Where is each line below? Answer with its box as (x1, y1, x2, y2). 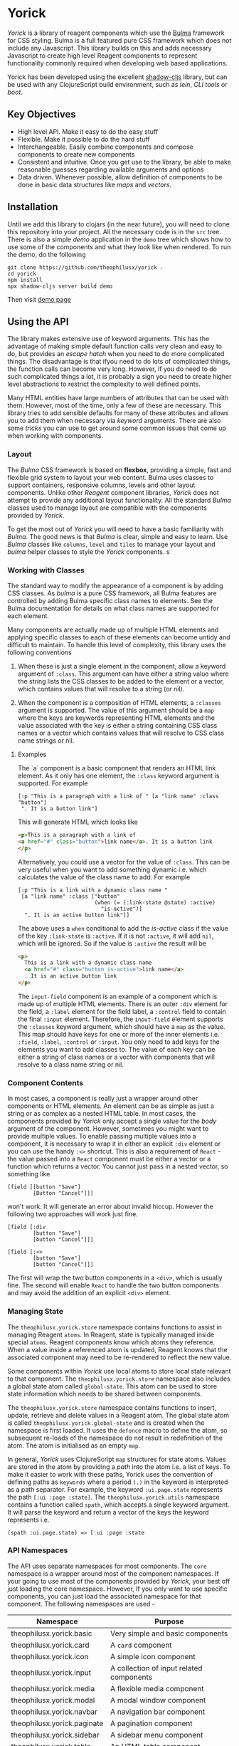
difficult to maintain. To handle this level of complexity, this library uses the (7, 640, 226, 649)
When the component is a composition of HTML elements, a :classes (17, 698, 222, 706)
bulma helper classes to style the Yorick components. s (7, 547, 170, 556)
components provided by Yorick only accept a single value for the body (7, 1117, 217, 1126)
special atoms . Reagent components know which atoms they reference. (7, 1337, 216, 1347)
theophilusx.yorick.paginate (11, 1718, 104, 1728)
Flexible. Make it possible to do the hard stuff (17, 135, 150, 143)
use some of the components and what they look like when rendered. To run (7, 242, 231, 251)
